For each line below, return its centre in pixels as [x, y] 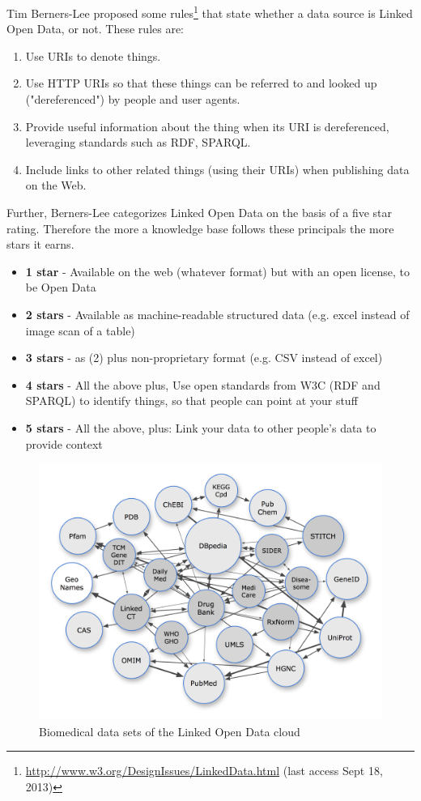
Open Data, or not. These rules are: [96, 29]
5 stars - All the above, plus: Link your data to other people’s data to [201, 427]
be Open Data [61, 287]
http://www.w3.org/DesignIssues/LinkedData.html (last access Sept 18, [204, 771]
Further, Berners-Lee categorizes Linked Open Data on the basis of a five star [199, 212]
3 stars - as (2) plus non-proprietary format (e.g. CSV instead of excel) [204, 358]
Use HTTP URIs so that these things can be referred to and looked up [201, 83]
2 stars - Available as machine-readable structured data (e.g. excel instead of [217, 314]
